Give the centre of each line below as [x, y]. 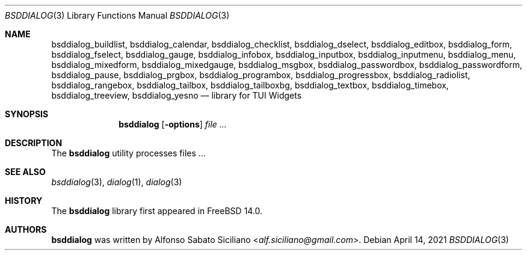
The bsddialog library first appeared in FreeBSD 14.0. [157, 211]
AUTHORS [26, 229]
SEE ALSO [25, 172]
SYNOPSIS [27, 114]
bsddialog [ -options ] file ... [173, 124]
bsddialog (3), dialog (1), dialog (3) [117, 182]
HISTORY [24, 201]
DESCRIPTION [34, 143]
